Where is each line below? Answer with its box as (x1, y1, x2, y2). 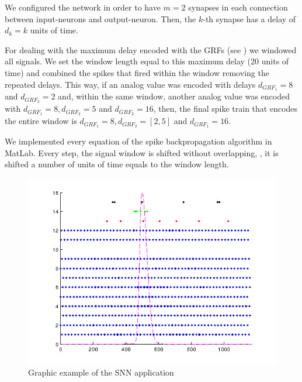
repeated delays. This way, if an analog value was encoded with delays (5, 78, 256, 90)
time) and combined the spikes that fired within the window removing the (5, 66, 269, 78)
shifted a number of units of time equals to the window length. (5, 158, 229, 170)
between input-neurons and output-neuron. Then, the (5, 12, 196, 25)
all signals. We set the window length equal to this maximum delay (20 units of (5, 55, 289, 67)
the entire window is (5, 115, 77, 127)
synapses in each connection (188, 1, 288, 13)
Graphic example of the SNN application (28, 366, 174, 378)
